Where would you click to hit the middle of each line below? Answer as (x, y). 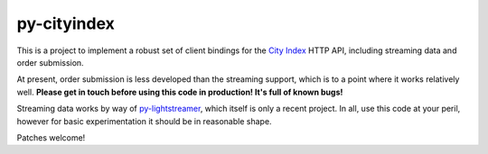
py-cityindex (66, 23)
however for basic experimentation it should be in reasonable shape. (144, 121)
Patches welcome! (51, 137)
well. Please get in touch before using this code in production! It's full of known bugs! (180, 92)
